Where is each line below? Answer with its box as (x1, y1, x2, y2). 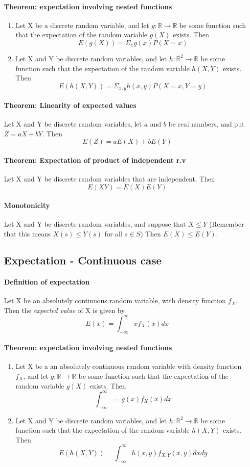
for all (104, 228, 122, 238)
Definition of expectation (4, 276, 90, 286)
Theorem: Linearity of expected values (4, 100, 136, 110)
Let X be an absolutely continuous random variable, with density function (4, 295, 226, 306)
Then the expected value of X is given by (4, 305, 125, 315)
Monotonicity (4, 200, 50, 210)
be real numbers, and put (168, 119, 245, 129)
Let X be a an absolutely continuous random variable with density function (15, 361, 242, 371)
